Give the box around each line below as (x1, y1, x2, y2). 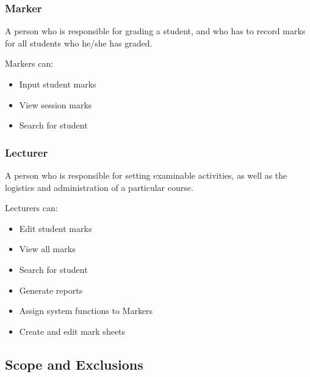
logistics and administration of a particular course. (5, 181, 193, 193)
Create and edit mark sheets (19, 324, 126, 337)
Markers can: (5, 57, 54, 70)
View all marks (19, 242, 76, 255)
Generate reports (19, 283, 83, 296)
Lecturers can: (5, 201, 58, 214)
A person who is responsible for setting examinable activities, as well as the (5, 169, 287, 181)
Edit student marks (19, 222, 92, 234)
